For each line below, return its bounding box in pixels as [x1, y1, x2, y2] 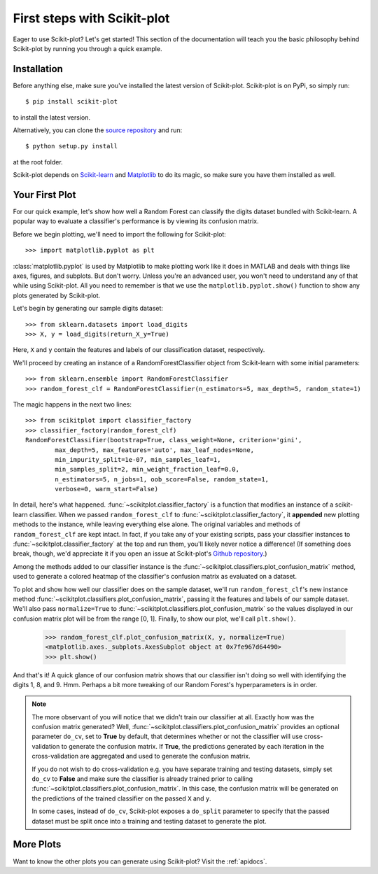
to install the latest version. [13, 113, 91, 122]
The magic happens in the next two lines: [13, 400, 132, 409]
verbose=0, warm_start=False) [55, 485, 159, 493]
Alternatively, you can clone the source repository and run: [13, 126, 183, 134]
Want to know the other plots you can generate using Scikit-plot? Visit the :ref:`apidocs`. [13, 857, 267, 866]
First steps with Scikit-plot [13, 10, 170, 26]
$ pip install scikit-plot [25, 98, 118, 106]
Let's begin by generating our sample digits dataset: [13, 304, 164, 313]
